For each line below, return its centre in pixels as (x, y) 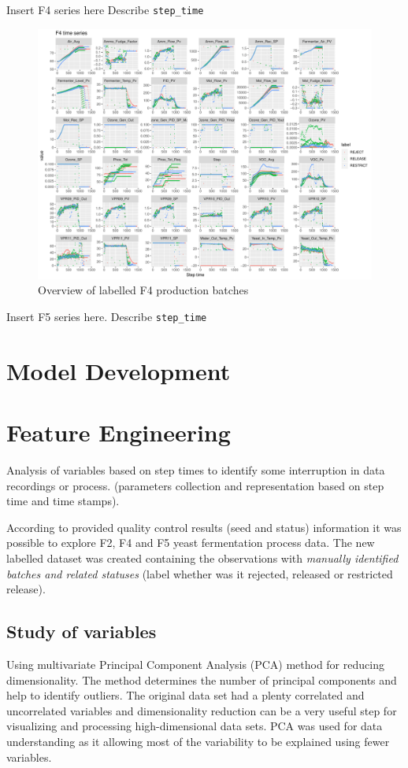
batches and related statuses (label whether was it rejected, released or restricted (200, 573)
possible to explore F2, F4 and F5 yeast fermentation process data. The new (191, 543)
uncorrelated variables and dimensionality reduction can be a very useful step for (202, 710)
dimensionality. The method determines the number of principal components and (202, 679)
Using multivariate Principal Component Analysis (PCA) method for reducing (195, 664)
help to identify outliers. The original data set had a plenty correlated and (185, 695)
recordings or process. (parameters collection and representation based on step (195, 485)
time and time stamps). (63, 501)
